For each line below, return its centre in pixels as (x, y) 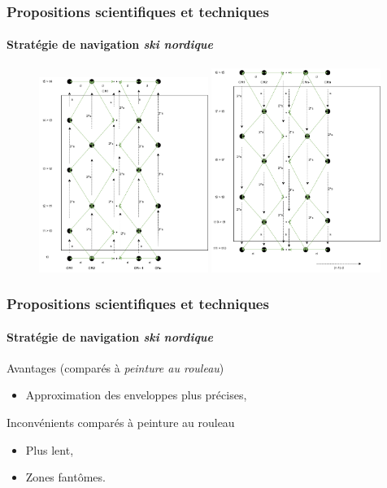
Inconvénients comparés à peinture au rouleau (121, 422)
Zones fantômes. (65, 477)
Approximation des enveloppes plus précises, (136, 395)
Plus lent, (50, 449)
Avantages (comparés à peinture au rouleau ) (115, 367)
